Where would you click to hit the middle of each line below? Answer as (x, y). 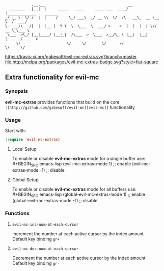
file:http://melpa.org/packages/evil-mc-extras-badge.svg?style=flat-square (82, 62)
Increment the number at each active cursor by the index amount (78, 234)
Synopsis (16, 91)
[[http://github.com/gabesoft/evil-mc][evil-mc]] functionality (70, 107)
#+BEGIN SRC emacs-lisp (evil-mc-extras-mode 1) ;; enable (71, 164)
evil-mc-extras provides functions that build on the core (62, 102)
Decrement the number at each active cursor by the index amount (79, 258)
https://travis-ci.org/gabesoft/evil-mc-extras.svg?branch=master (71, 57)
